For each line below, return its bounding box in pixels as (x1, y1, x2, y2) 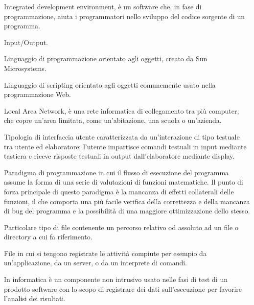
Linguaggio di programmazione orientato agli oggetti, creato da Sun (4, 53, 208, 64)
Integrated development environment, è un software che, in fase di (4, 1, 202, 11)
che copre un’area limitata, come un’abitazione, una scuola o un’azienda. (4, 115, 222, 125)
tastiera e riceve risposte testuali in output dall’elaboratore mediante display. (4, 151, 235, 161)
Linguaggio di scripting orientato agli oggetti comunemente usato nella (4, 79, 216, 90)
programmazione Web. (4, 89, 71, 99)
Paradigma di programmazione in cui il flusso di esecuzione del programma (4, 167, 229, 177)
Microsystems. (4, 63, 46, 73)
